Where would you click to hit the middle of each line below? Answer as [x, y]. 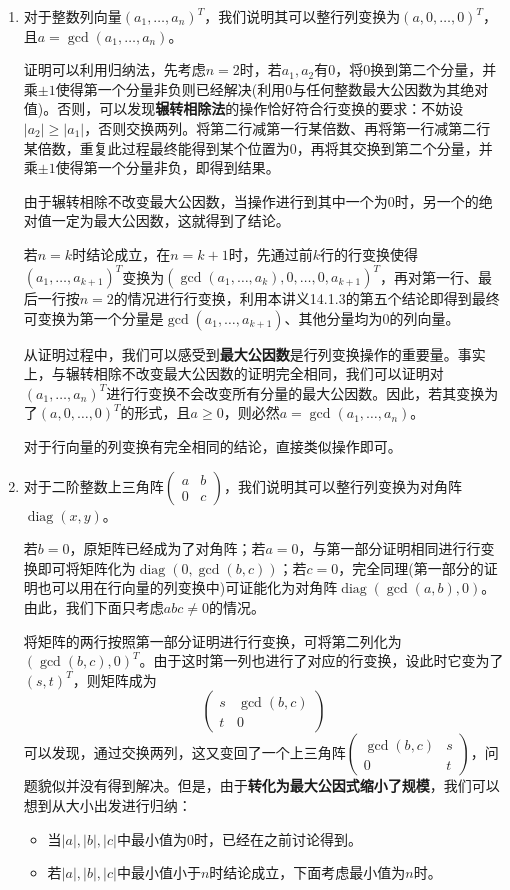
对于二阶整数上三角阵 [93, 485]
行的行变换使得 [368, 253]
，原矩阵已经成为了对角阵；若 [167, 548]
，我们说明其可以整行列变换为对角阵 [343, 485]
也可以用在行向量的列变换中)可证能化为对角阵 [187, 587]
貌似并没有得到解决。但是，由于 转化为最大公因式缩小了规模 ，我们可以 [268, 785]
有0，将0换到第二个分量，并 [405, 69]
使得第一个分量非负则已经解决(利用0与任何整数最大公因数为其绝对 [272, 88]
